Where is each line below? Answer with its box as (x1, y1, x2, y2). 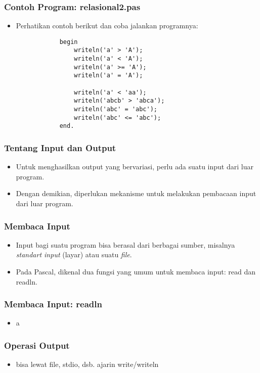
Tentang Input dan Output (4, 141, 116, 154)
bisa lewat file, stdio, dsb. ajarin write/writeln (16, 359, 159, 369)
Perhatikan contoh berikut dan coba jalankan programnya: (16, 20, 198, 31)
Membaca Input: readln (4, 298, 102, 310)
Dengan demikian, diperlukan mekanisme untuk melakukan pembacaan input (16, 188, 256, 199)
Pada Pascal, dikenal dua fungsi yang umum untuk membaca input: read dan (16, 266, 255, 277)
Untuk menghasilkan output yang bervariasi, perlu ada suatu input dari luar (16, 161, 253, 172)
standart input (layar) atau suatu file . (16, 249, 132, 260)
